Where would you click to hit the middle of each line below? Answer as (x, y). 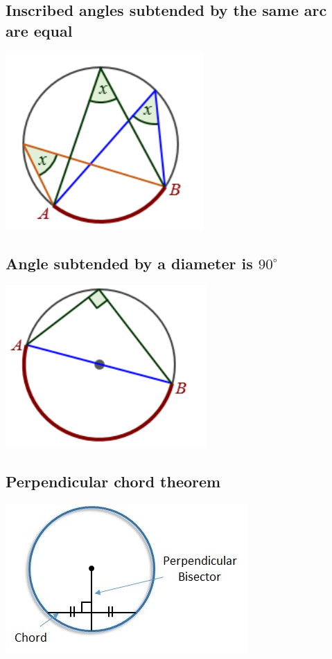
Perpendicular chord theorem (113, 481)
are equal (39, 30)
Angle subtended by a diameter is (129, 263)
